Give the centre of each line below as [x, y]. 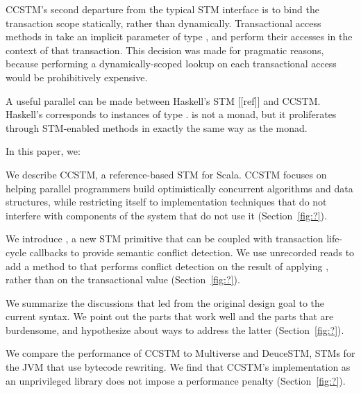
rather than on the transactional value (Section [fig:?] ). [123, 279]
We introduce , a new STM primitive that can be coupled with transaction [165, 239]
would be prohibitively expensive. [77, 77]
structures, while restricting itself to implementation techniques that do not [166, 202]
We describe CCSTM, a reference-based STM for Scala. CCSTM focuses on [166, 174]
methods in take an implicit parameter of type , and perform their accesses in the [179, 36]
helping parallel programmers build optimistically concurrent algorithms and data [179, 188]
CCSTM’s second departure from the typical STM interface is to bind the [162, 9]
